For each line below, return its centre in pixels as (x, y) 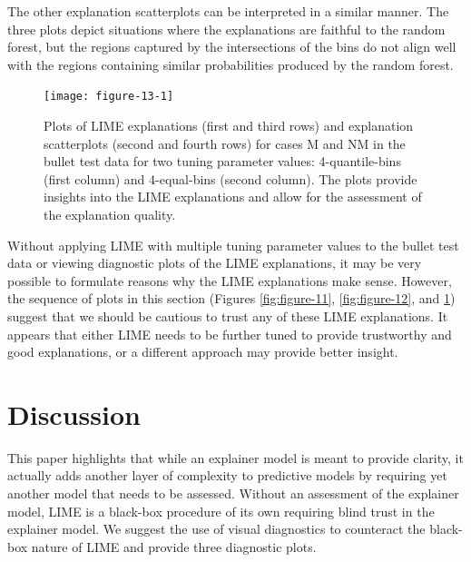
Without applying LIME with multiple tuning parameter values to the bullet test (233, 245)
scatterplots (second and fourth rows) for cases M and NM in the (225, 143)
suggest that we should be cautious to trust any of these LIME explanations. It (228, 316)
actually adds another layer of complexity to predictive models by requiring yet (227, 475)
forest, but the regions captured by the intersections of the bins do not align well (232, 47)
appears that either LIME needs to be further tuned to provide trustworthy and (230, 334)
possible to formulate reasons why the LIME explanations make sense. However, (230, 280)
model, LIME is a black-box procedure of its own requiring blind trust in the (221, 511)
